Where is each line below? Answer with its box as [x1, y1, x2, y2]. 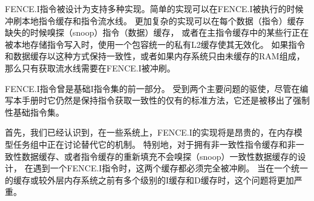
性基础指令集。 [5, 105, 64, 118]
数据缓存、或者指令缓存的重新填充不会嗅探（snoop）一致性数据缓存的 [21, 150, 298, 162]
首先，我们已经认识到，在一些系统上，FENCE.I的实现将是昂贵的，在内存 [5, 126, 294, 139]
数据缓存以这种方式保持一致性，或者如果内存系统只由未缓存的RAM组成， [13, 50, 305, 62]
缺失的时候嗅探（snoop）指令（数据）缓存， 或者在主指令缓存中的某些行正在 [5, 26, 309, 39]
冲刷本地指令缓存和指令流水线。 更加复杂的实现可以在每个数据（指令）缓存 [5, 14, 304, 27]
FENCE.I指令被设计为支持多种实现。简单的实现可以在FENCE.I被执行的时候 [5, 2, 304, 15]
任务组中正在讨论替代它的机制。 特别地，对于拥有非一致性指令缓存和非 [13, 137, 296, 150]
